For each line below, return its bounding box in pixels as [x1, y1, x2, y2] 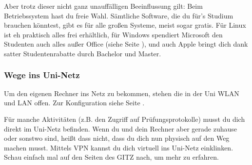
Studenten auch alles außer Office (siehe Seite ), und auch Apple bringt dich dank [4, 39, 248, 49]
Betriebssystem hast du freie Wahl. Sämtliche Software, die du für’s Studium [4, 10, 233, 20]
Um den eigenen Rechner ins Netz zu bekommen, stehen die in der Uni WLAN [4, 88, 239, 98]
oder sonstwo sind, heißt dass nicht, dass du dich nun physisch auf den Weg [4, 133, 230, 143]
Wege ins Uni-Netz [4, 69, 80, 81]
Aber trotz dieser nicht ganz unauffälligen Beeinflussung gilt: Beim [4, 1, 203, 11]
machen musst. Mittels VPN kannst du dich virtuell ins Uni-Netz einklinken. [4, 142, 233, 152]
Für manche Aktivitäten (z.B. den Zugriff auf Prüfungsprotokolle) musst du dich [4, 114, 245, 124]
